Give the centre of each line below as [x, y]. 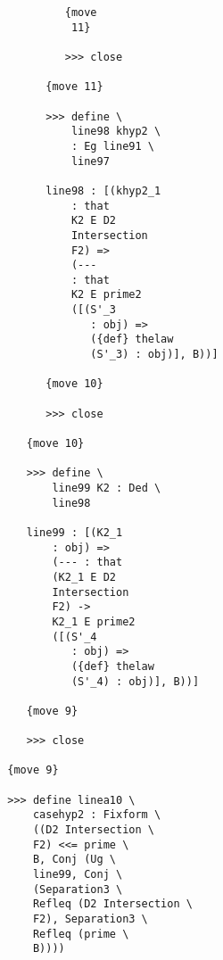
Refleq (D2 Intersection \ [112, 904]
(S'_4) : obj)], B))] [135, 681]
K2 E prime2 [106, 295]
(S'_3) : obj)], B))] [154, 355]
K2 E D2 [93, 221]
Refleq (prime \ [81, 934]
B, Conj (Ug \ [74, 860]
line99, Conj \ [78, 875]
